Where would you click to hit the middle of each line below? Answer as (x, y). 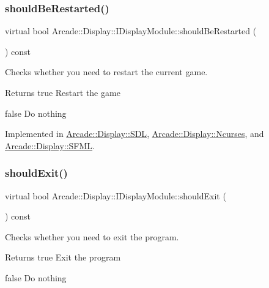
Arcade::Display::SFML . (50, 145)
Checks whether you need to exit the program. (92, 236)
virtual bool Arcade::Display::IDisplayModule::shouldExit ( (116, 195)
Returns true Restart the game (63, 92)
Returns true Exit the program (63, 257)
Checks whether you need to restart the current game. (106, 72)
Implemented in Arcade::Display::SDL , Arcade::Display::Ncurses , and (134, 134)
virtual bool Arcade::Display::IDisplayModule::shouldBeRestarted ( (131, 31)
